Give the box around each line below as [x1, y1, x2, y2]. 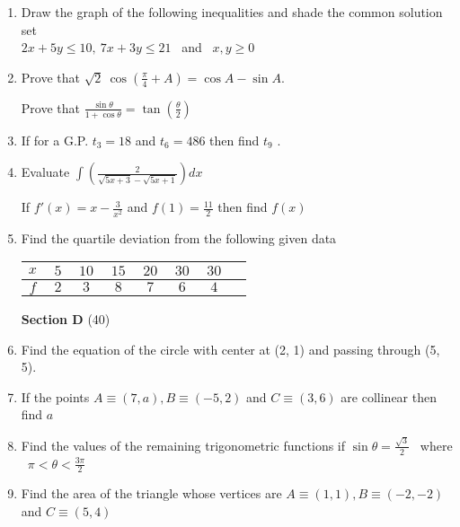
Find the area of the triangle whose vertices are [21, 484, 282, 503]
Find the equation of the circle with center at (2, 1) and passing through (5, [21, 339, 440, 358]
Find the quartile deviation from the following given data [21, 228, 337, 247]
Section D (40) [21, 310, 111, 329]
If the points [21, 387, 90, 406]
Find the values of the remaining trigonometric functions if [21, 435, 346, 454]
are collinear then [341, 387, 437, 406]
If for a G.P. [21, 130, 89, 149]
